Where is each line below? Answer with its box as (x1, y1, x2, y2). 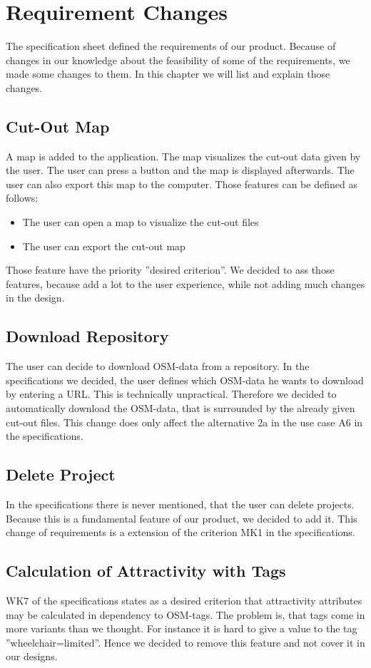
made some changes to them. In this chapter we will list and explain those (6, 66, 330, 81)
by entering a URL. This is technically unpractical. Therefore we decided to (6, 386, 337, 401)
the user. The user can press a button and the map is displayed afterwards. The (6, 163, 355, 178)
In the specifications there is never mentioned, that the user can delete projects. (6, 497, 355, 512)
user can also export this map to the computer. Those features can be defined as (6, 176, 357, 191)
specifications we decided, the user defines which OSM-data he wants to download (6, 372, 364, 387)
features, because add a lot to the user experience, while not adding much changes (6, 276, 365, 291)
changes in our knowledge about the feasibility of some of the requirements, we (6, 52, 350, 67)
